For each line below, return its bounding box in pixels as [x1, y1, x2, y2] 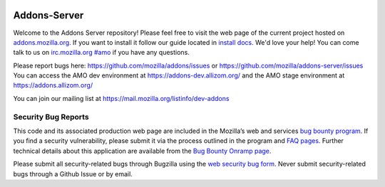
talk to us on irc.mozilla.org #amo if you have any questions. [13, 48, 190, 57]
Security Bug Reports [13, 112, 89, 122]
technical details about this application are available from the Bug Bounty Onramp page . [13, 146, 272, 155]
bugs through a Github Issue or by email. [13, 169, 133, 178]
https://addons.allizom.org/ [13, 81, 93, 90]
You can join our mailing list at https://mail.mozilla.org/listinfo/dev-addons [13, 94, 230, 102]
